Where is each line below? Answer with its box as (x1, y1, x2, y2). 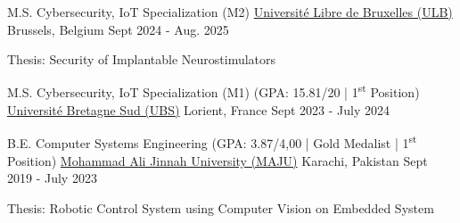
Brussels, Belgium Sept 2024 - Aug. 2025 (7, 20, 229, 38)
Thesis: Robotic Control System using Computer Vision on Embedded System (7, 199, 434, 218)
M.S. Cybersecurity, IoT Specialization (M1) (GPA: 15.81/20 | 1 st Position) (7, 80, 420, 102)
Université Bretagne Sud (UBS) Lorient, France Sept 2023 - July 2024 (7, 101, 390, 120)
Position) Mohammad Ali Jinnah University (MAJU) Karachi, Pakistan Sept (7, 151, 428, 169)
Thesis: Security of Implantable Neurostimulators (7, 50, 276, 69)
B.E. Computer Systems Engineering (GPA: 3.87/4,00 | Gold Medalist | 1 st (7, 131, 417, 153)
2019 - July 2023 (7, 169, 97, 187)
